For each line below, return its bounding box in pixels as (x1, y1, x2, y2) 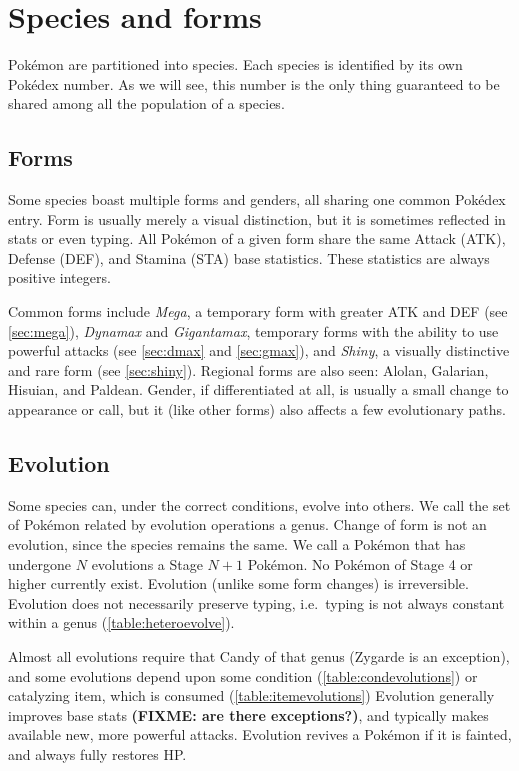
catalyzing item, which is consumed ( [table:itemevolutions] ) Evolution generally (8, 685, 495, 706)
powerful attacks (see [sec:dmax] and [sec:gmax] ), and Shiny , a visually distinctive (8, 340, 510, 361)
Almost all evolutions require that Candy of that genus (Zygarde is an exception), (8, 646, 510, 666)
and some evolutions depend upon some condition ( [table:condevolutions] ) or (8, 665, 478, 686)
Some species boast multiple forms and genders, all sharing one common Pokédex (8, 189, 506, 210)
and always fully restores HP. (8, 743, 187, 764)
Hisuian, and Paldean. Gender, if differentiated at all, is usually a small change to (8, 379, 509, 400)
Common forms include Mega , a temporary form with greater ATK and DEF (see (8, 301, 508, 322)
